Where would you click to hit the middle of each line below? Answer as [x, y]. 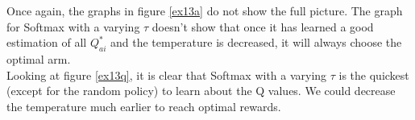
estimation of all [47, 42]
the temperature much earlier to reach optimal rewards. [144, 106]
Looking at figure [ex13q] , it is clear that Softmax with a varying [167, 74]
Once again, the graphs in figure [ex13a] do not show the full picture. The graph [205, 10]
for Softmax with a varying [73, 26]
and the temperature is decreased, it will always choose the [256, 42]
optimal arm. [39, 58]
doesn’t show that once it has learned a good [263, 26]
